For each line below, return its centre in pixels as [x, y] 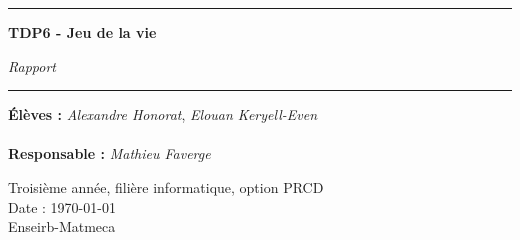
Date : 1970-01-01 [62, 206]
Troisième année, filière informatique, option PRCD [166, 186]
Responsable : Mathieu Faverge [109, 153]
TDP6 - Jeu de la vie [82, 32]
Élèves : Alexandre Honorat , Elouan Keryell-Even [163, 114]
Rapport [32, 65]
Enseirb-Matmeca [62, 226]
